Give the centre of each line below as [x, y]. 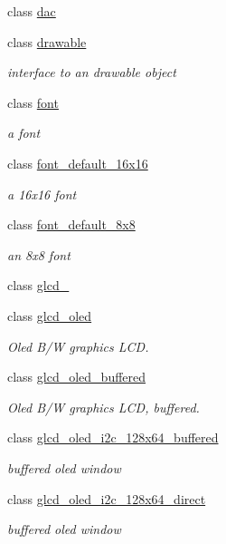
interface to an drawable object [92, 72]
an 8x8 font [39, 254]
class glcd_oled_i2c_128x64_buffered [113, 437]
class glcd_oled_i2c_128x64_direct [107, 498]
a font [24, 133]
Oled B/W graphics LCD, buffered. [104, 407]
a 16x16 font [42, 194]
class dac [32, 11]
